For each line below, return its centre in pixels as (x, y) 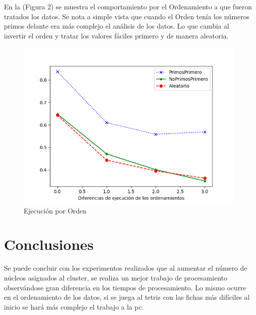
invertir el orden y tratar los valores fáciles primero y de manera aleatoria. (116, 35)
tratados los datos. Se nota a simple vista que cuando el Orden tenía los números (127, 16)
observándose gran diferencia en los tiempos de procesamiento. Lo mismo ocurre (125, 287)
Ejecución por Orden (55, 210)
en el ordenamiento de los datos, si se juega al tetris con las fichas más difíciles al (127, 297)
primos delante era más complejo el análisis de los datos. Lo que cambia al (117, 26)
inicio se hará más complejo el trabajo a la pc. (74, 306)
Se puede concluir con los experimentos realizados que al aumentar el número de (126, 268)
